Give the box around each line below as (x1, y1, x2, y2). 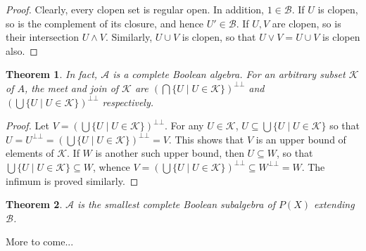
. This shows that (168, 131, 244, 146)
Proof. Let (6, 118, 49, 133)
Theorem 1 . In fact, (6, 67, 98, 82)
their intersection (6, 30, 79, 44)
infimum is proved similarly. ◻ (6, 173, 139, 188)
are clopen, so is (272, 15, 341, 30)
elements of (6, 146, 54, 160)
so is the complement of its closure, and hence (6, 15, 204, 30)
